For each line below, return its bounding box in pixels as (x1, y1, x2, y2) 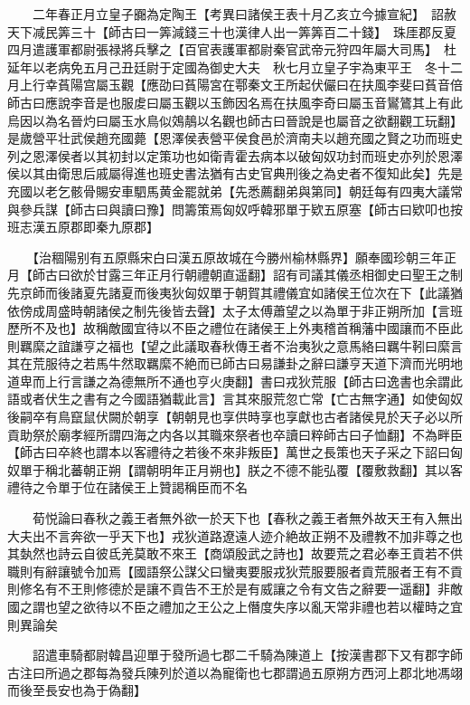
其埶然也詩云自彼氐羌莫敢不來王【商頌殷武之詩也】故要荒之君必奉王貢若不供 (7, 544, 463, 563)
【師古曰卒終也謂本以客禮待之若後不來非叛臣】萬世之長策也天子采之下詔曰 (7, 443, 450, 462)
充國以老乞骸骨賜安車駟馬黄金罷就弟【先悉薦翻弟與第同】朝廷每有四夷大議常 (7, 181, 463, 200)
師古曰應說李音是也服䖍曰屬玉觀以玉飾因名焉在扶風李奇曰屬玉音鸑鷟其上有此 (7, 92, 463, 111)
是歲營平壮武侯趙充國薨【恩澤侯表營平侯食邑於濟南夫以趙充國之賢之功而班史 (7, 129, 463, 148)
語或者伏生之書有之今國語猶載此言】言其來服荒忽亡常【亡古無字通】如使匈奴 (7, 389, 463, 408)
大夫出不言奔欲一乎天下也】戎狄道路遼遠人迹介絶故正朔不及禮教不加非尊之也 (7, 526, 463, 545)
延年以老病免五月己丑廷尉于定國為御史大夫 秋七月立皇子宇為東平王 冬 (7, 57, 437, 76)
